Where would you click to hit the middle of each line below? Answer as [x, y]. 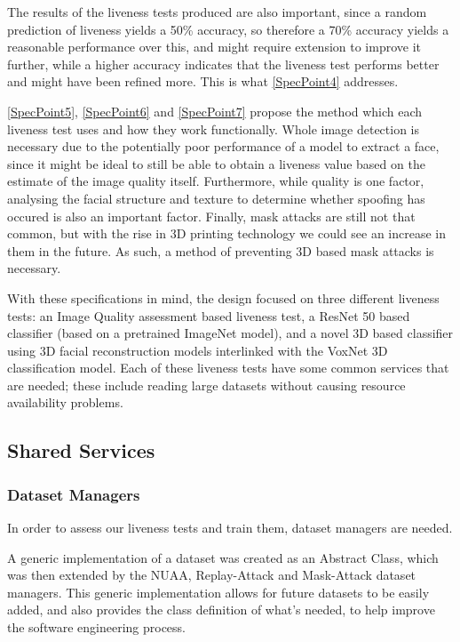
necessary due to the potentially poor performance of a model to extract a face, [223, 146]
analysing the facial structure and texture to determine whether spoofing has [216, 198]
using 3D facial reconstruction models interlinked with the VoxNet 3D [198, 350]
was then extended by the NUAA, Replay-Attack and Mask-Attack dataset [212, 575]
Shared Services [81, 450]
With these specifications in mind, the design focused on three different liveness [223, 297]
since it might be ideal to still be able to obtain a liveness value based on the [216, 163]
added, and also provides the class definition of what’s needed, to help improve [221, 610]
